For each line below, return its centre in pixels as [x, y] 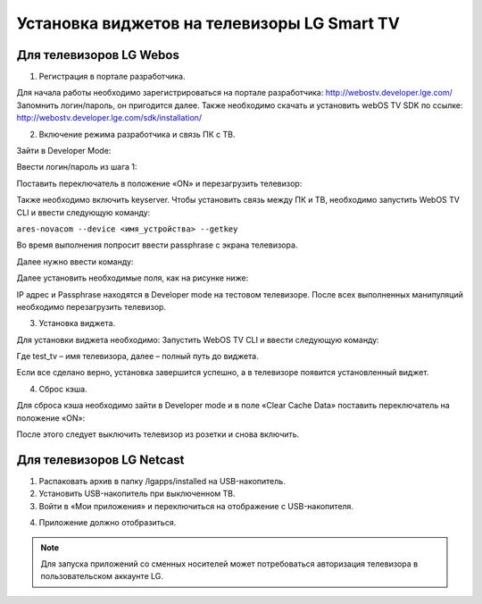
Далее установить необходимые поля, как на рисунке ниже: [133, 278]
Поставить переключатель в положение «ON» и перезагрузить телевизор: [159, 183]
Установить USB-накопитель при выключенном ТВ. [137, 494]
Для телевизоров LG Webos [98, 55]
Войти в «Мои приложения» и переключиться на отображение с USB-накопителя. [196, 506]
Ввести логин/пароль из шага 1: [77, 167]
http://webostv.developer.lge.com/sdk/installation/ [109, 118]
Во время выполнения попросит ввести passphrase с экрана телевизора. [157, 245]
